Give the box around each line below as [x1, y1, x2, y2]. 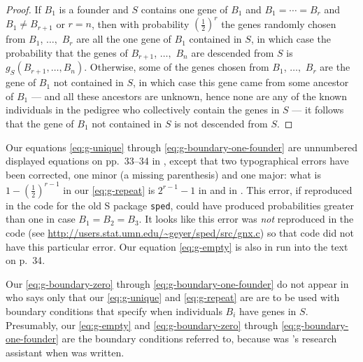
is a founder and [59, 2, 129, 16]
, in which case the [250, 32, 331, 46]
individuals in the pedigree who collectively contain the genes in [6, 102, 280, 117]
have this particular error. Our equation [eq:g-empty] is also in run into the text [6, 239, 348, 253]
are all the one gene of [76, 32, 171, 46]
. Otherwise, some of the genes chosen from [84, 60, 269, 74]
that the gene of [6, 116, 74, 130]
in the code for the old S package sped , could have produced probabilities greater [6, 197, 354, 212]
